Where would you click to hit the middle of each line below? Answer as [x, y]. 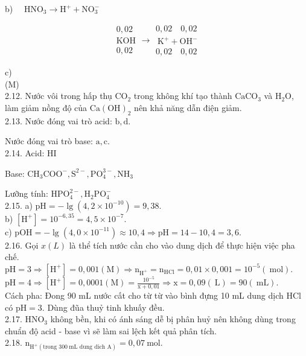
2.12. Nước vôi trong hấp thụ [59, 96]
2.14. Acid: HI [31, 152]
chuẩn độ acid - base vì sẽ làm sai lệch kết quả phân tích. [111, 330]
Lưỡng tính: [27, 193]
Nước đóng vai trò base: [49, 141]
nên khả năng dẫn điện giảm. [188, 107]
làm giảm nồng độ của [46, 107]
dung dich [92, 347]
